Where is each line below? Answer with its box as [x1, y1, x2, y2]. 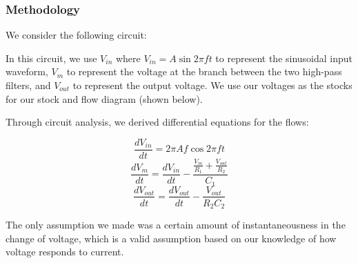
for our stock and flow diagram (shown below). [6, 91, 203, 106]
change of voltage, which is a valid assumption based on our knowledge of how [6, 231, 337, 245]
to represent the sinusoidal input [215, 50, 353, 65]
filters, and [6, 78, 51, 92]
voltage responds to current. [6, 244, 124, 259]
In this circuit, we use [6, 50, 97, 65]
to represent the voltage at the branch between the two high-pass [66, 64, 342, 79]
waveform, [6, 64, 48, 79]
